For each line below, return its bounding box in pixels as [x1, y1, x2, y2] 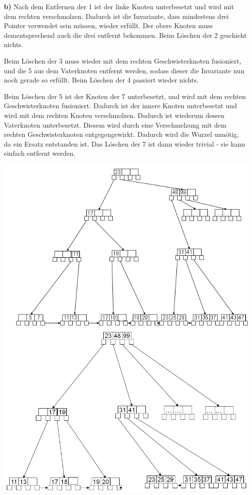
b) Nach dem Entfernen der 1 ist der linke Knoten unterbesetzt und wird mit [4, 1, 234, 11]
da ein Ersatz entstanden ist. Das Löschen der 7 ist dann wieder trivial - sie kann [4, 138, 245, 148]
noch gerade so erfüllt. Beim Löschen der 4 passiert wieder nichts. [4, 75, 199, 85]
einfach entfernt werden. [4, 148, 76, 158]
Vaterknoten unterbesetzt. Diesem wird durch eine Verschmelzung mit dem [4, 119, 227, 130]
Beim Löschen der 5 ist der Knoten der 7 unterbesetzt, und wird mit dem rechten [4, 91, 246, 101]
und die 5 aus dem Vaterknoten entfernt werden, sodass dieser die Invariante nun [4, 65, 245, 75]
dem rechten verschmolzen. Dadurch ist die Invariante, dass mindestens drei [4, 11, 229, 21]
